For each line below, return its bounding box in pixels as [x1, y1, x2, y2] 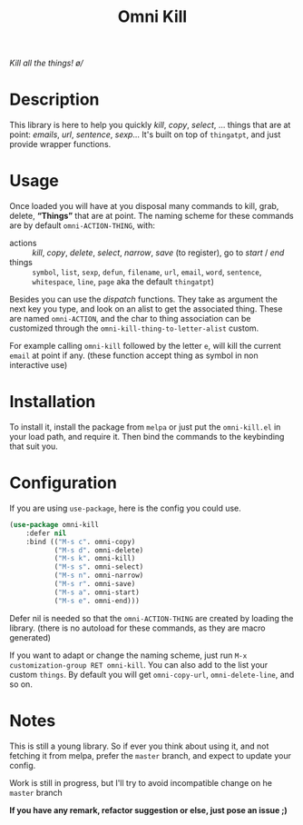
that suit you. [9, 441, 59, 452]
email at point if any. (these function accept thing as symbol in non [9, 350, 259, 361]
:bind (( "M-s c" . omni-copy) [25, 537, 136, 546]
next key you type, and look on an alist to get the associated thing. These [9, 303, 283, 314]
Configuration [9, 472, 118, 493]
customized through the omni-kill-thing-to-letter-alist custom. [9, 323, 259, 333]
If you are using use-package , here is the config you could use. [9, 502, 242, 513]
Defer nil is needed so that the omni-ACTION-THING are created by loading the [9, 612, 294, 623]
